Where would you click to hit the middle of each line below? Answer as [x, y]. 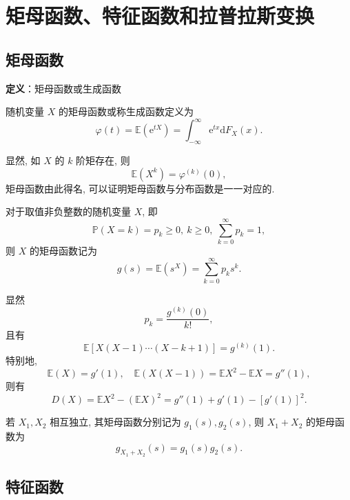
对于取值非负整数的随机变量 [68, 211]
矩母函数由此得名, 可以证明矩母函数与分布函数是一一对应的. [140, 188]
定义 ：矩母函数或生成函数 [63, 88]
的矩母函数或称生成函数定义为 [126, 111]
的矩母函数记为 [63, 250]
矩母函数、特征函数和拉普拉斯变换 [160, 16]
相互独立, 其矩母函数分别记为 [115, 422]
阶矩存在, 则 [103, 160]
